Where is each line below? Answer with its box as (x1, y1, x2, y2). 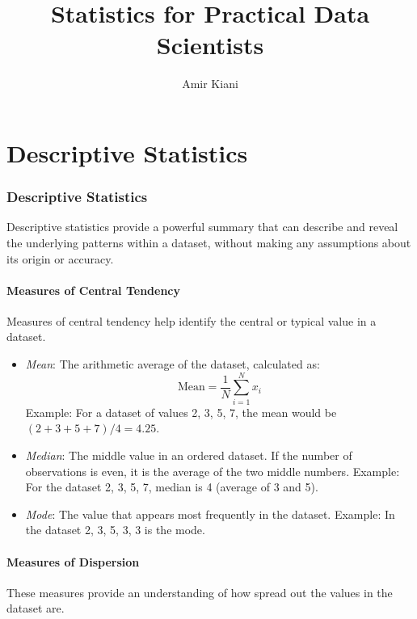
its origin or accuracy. (6, 250, 114, 267)
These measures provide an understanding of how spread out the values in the (6, 583, 393, 600)
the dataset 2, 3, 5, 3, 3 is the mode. (25, 521, 205, 538)
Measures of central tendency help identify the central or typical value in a (6, 312, 377, 329)
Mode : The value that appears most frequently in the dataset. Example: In (25, 505, 395, 522)
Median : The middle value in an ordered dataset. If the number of (25, 446, 352, 463)
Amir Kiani (182, 75, 238, 92)
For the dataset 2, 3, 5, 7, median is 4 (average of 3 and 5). (25, 478, 318, 495)
